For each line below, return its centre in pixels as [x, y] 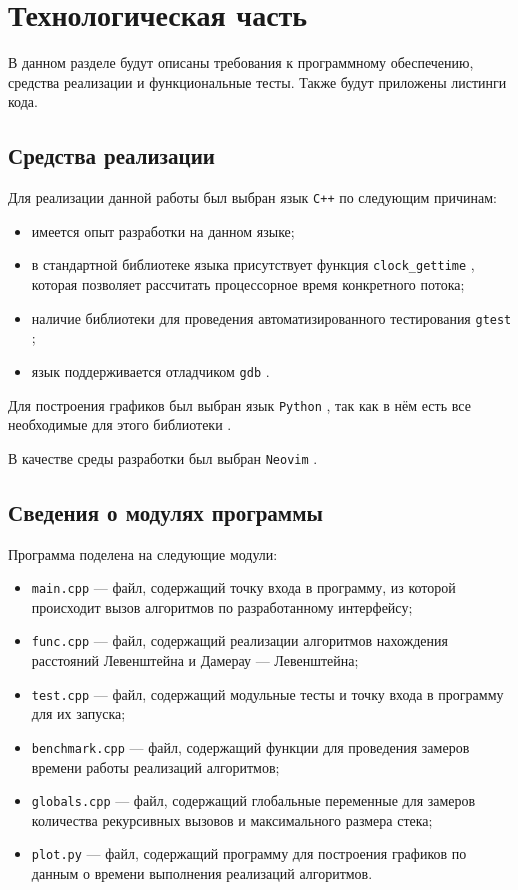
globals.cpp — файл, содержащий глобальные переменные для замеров [253, 800]
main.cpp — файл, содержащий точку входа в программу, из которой [243, 587]
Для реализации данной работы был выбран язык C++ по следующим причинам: [252, 197]
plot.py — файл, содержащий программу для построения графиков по [249, 853]
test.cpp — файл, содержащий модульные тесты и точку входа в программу [267, 693]
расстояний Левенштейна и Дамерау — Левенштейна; [195, 660]
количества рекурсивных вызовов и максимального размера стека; [232, 819]
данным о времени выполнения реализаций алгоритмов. [202, 873]
